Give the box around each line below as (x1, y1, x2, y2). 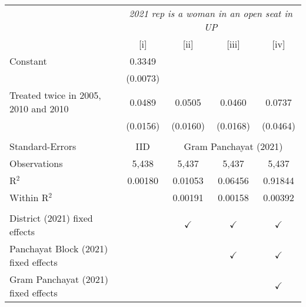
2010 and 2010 (9, 102, 69, 115)
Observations (9, 156, 63, 170)
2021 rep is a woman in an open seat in (129, 6, 293, 20)
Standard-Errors (9, 139, 76, 153)
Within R (9, 191, 49, 204)
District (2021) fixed (9, 211, 93, 225)
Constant (9, 54, 47, 68)
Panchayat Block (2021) (9, 242, 108, 255)
